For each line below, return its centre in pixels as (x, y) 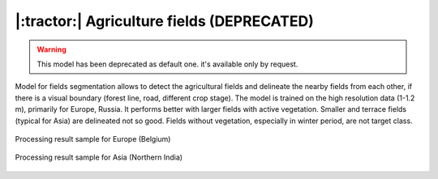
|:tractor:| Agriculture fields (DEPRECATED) (164, 21)
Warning (52, 49)
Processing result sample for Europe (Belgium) (93, 139)
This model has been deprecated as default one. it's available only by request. (167, 64)
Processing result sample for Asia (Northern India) (99, 157)
